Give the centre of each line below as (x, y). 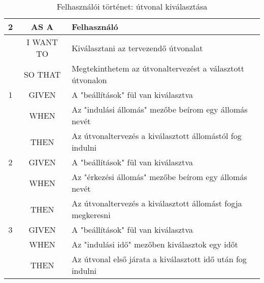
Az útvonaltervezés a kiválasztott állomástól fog (157, 136)
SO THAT (42, 74)
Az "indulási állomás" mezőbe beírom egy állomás (160, 109)
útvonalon (89, 80)
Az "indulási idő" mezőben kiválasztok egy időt (155, 244)
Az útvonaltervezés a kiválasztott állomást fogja (157, 203)
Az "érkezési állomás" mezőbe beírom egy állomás (159, 177)
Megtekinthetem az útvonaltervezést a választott (158, 68)
